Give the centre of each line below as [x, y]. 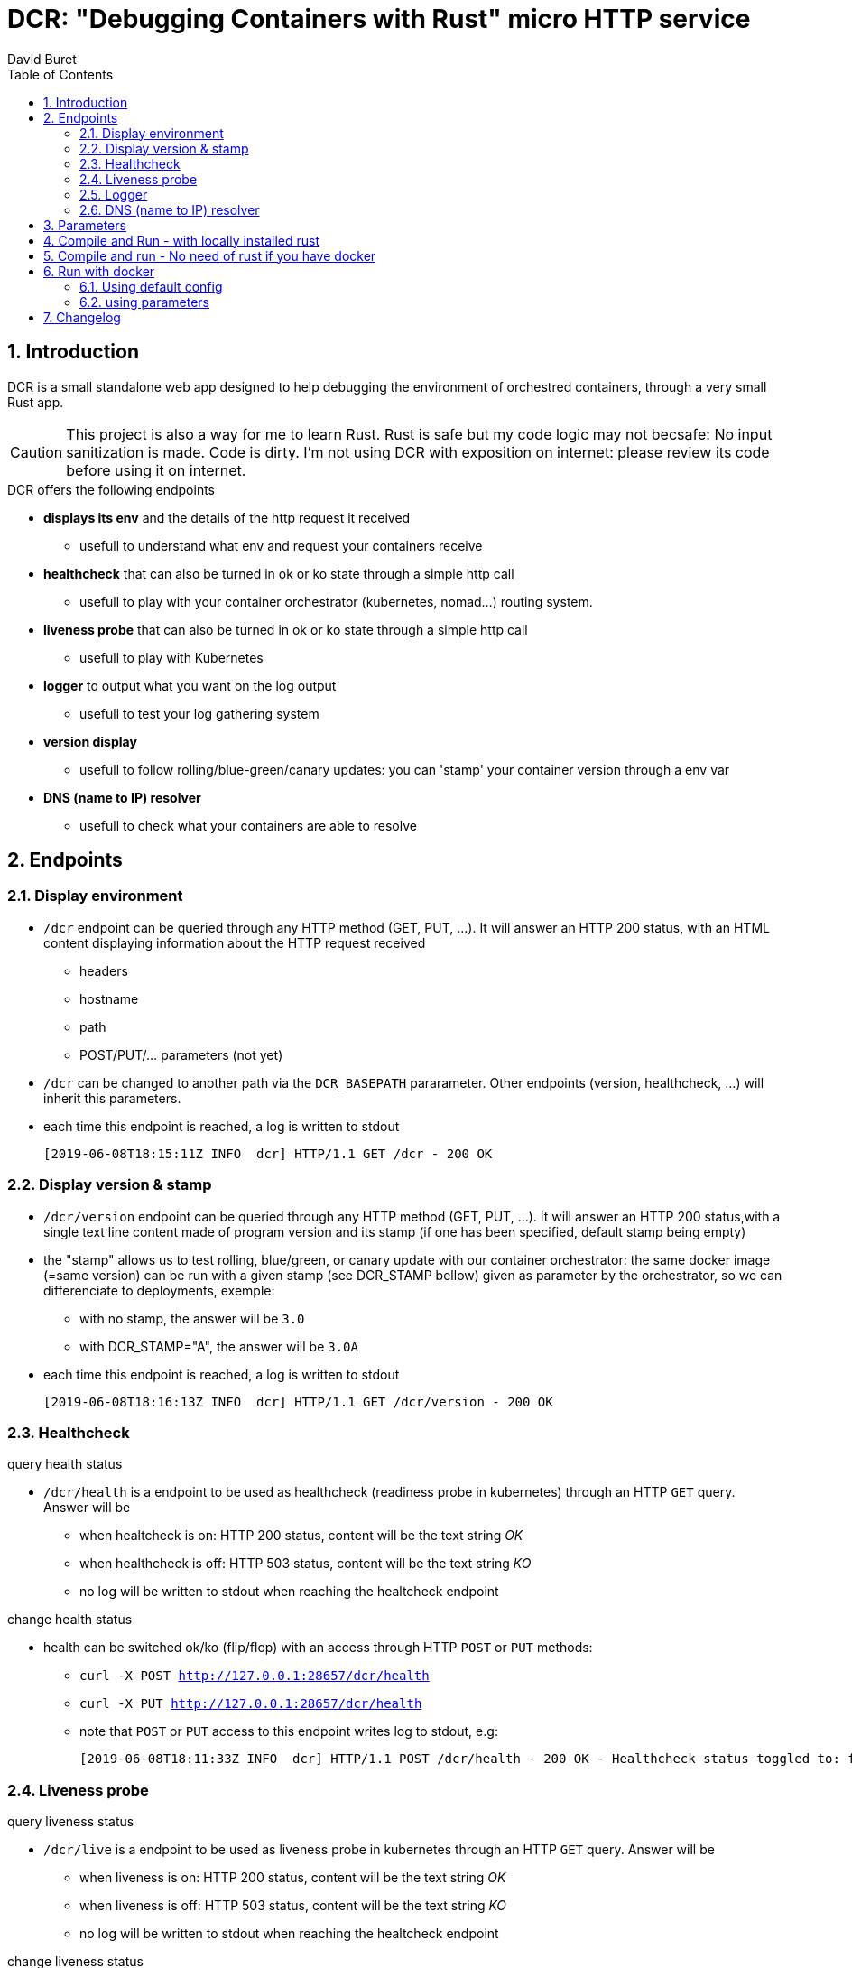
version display [90, 741]
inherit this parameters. [112, 1098]
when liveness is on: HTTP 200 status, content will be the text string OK [293, 1878]
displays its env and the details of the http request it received [227, 517]
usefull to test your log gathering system [199, 713]
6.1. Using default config [151, 286]
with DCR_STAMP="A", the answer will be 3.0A [219, 1346]
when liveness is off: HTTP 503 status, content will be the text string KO [293, 1906]
